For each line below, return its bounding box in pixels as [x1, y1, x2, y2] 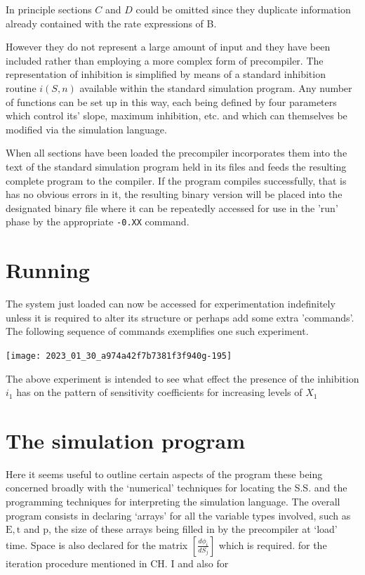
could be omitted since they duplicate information [135, 2, 351, 16]
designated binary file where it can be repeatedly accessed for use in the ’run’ [6, 200, 338, 215]
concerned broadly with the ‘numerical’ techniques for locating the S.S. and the [6, 480, 347, 495]
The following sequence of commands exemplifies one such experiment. [6, 324, 309, 338]
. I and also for [164, 555, 229, 570]
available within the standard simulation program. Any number [79, 80, 352, 95]
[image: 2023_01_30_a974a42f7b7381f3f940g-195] [6, 350, 232, 361]
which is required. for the [218, 537, 327, 552]
